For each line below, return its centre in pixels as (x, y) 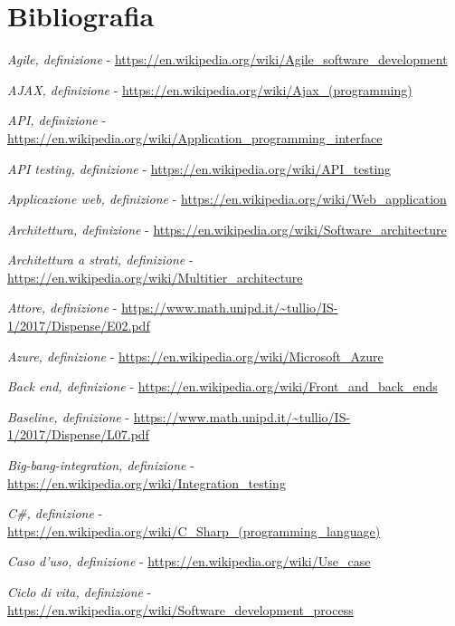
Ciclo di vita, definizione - (80, 592)
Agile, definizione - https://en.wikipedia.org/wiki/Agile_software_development (227, 59)
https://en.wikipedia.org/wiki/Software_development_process (180, 609)
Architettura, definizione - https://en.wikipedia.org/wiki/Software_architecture (227, 229)
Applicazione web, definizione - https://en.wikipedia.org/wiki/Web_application (227, 199)
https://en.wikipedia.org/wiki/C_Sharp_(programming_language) (194, 530)
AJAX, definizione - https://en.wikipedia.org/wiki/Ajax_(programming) (210, 89)
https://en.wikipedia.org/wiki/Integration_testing (147, 482)
